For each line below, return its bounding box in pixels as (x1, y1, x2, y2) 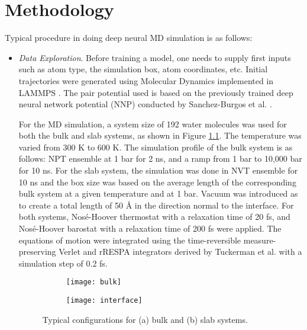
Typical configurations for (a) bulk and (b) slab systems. (42, 313, 248, 325)
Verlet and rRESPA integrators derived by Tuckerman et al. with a (59, 245, 302, 258)
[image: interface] (66, 296, 143, 305)
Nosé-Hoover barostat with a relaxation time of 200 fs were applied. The (18, 222, 282, 235)
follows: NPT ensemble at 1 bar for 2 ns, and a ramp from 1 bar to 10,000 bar (18, 152, 302, 165)
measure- (243, 233, 276, 246)
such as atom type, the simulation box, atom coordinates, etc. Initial (18, 63, 268, 75)
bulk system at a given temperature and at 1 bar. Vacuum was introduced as (18, 187, 298, 200)
